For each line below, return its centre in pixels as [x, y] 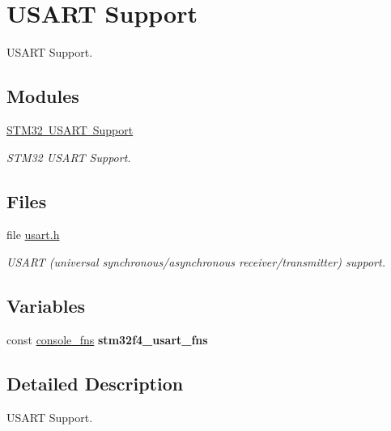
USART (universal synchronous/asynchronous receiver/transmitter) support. [196, 261]
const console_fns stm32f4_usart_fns [107, 339]
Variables [46, 305]
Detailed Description [95, 383]
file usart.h [33, 235]
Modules [43, 96]
